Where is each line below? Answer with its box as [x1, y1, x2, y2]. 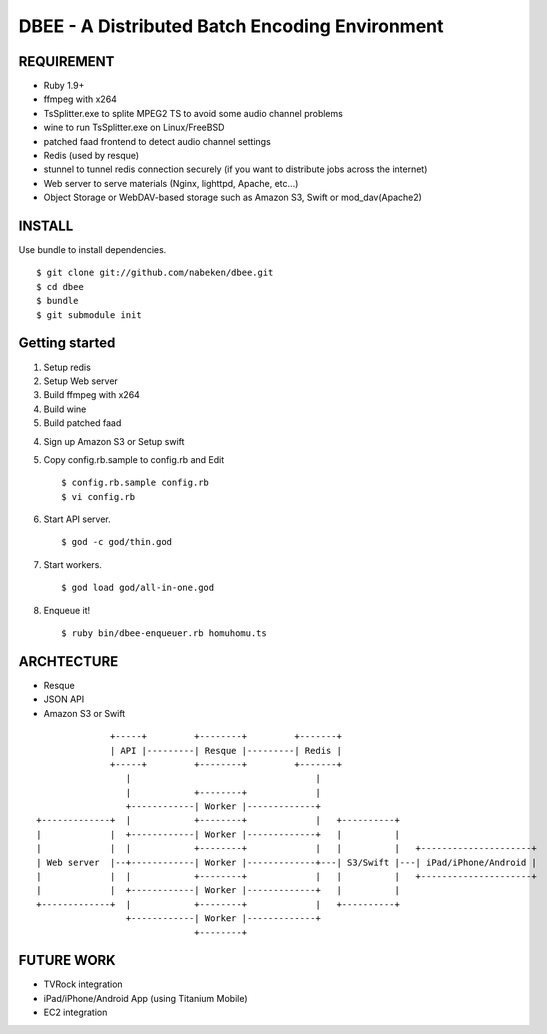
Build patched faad [43, 417, 122, 429]
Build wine [43, 403, 87, 415]
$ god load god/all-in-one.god [61, 582, 215, 594]
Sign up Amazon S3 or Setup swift [43, 435, 185, 447]
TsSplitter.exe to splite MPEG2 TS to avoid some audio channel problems [43, 107, 344, 119]
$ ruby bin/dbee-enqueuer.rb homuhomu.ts [61, 628, 267, 639]
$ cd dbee [36, 281, 84, 292]
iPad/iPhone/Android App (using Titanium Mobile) [43, 992, 249, 1004]
